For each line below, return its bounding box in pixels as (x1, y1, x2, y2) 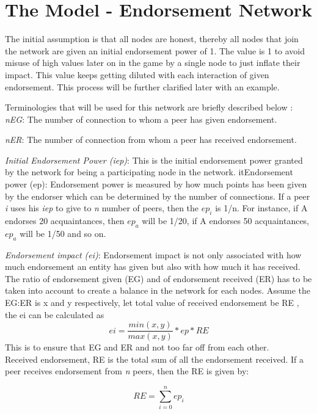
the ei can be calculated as (5, 308, 104, 321)
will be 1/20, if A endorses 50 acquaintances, (142, 214, 310, 227)
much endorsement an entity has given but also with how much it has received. (5, 260, 301, 273)
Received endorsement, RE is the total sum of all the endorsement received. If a (5, 352, 304, 365)
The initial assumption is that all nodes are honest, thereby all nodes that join (5, 32, 299, 45)
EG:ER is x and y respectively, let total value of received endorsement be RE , (5, 296, 299, 309)
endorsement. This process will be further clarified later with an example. (5, 80, 280, 93)
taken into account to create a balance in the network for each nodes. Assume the (5, 284, 311, 297)
